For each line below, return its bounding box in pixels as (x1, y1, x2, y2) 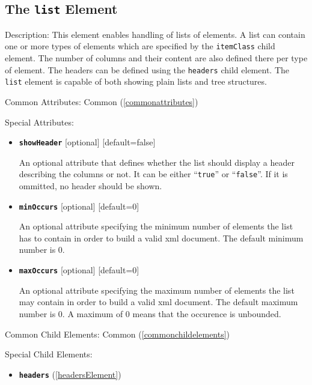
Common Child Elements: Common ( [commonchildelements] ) (5, 327, 230, 340)
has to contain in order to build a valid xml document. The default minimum (19, 231, 304, 244)
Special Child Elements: (5, 348, 93, 360)
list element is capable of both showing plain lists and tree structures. (5, 75, 267, 88)
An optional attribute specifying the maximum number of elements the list (19, 283, 295, 296)
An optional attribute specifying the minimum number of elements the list (19, 220, 293, 232)
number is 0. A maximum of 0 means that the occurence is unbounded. (19, 307, 281, 320)
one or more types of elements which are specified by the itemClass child (5, 40, 275, 52)
